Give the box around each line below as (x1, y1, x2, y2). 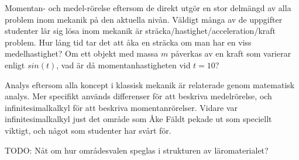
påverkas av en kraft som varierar (170, 47, 291, 60)
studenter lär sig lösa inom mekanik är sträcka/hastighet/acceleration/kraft (5, 25, 276, 37)
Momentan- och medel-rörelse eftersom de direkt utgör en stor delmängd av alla (5, 2, 291, 13)
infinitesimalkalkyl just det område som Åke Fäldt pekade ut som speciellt (5, 113, 272, 125)
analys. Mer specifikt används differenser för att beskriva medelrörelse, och (5, 90, 272, 102)
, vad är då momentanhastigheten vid (56, 58, 191, 71)
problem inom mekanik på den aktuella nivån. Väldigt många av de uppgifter (5, 13, 283, 25)
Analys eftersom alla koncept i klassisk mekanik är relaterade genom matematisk (5, 78, 295, 91)
